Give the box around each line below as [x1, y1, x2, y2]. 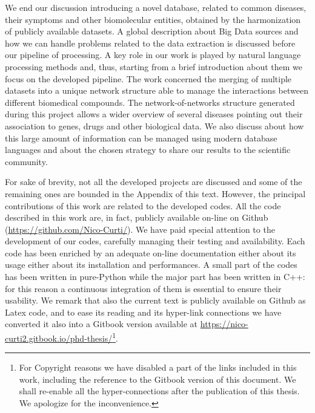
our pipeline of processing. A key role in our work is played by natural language [5, 48, 301, 61]
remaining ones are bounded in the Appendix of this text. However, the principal [5, 187, 306, 200]
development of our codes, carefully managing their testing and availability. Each [5, 235, 305, 247]
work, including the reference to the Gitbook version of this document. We [19, 372, 296, 385]
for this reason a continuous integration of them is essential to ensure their [5, 282, 282, 294]
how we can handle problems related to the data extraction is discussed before [5, 36, 296, 49]
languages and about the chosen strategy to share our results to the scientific [5, 143, 291, 156]
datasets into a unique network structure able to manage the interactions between [5, 84, 308, 97]
